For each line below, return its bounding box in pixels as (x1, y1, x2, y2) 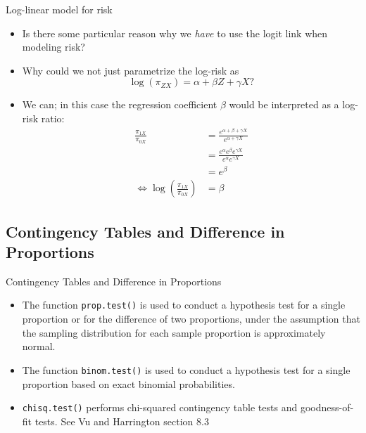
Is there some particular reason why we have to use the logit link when (22, 25, 328, 40)
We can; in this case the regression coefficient (22, 97, 217, 112)
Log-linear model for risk (6, 2, 113, 16)
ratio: (41, 110, 65, 125)
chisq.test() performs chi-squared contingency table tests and (22, 400, 298, 415)
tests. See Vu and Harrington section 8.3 (34, 413, 209, 428)
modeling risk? (22, 39, 85, 54)
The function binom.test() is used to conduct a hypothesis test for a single (22, 362, 351, 377)
